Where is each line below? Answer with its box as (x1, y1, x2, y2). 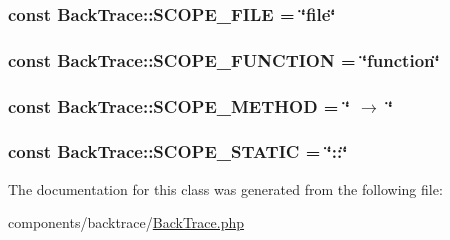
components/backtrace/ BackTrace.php (8, 212, 245, 233)
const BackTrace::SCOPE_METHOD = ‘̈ (8, 93, 350, 118)
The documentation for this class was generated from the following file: (8, 178, 443, 199)
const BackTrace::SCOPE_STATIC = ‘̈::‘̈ (8, 139, 348, 164)
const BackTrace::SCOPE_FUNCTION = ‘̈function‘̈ (8, 47, 440, 72)
